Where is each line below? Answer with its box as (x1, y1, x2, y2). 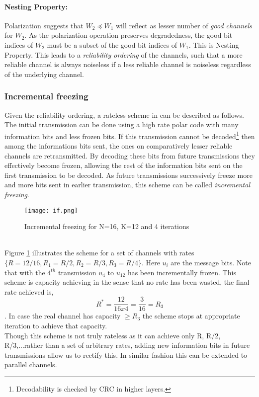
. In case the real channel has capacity (4, 311, 121, 321)
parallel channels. (4, 359, 57, 370)
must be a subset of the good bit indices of (47, 39, 177, 50)
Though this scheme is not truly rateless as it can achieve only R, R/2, (4, 330, 221, 340)
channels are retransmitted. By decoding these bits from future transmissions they (4, 150, 255, 160)
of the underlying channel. (4, 69, 84, 79)
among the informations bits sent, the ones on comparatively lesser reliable (4, 141, 233, 151)
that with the (4, 267, 45, 277)
